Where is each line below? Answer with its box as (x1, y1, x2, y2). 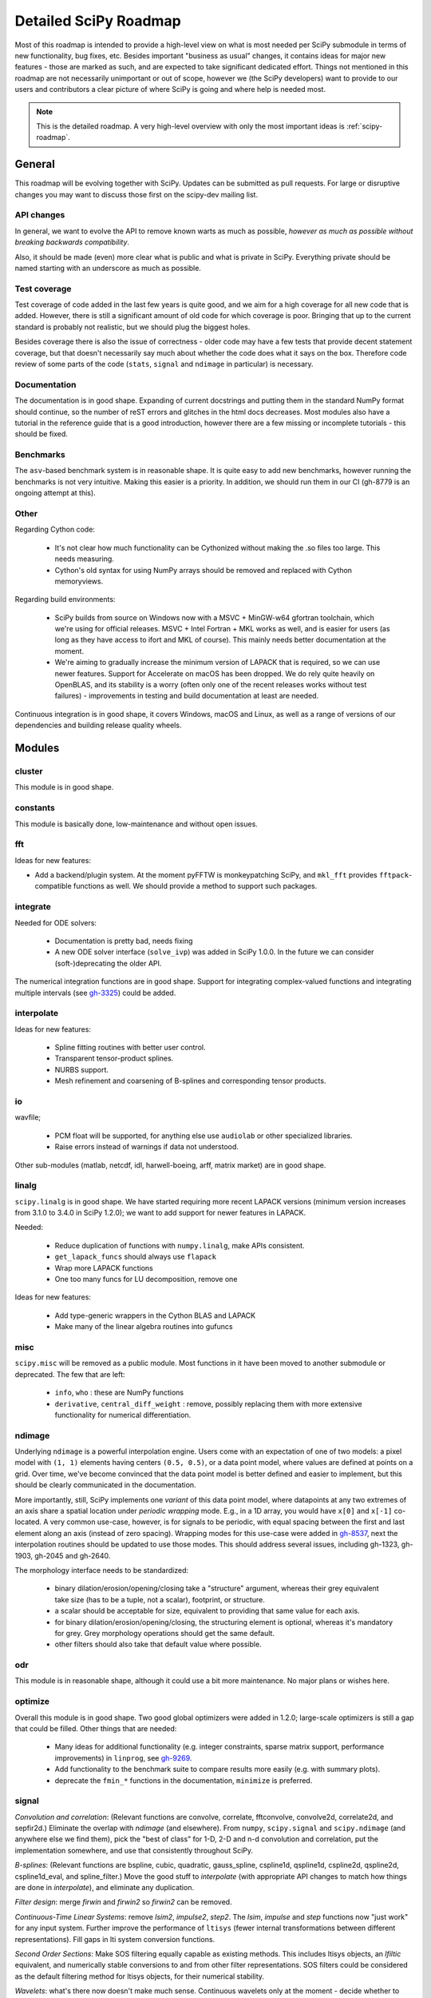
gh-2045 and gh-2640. (34, 1550, 111, 1560)
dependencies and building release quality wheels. (14, 720, 182, 730)
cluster (14, 766, 43, 777)
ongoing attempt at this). (14, 488, 96, 498)
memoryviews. (54, 576, 104, 586)
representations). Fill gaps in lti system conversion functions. (14, 1934, 215, 1944)
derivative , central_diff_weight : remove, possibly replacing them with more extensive (54, 1399, 362, 1408)
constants (14, 802, 55, 814)
